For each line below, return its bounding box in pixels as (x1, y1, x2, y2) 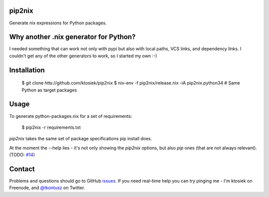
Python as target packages (21, 87, 77, 93)
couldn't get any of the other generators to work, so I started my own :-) (9, 53, 157, 59)
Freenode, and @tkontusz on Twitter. (9, 185, 85, 191)
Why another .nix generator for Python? (9, 33, 136, 41)
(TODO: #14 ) (9, 152, 35, 158)
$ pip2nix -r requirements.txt (21, 124, 81, 130)
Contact (9, 165, 35, 173)
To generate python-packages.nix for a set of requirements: (9, 113, 132, 119)
